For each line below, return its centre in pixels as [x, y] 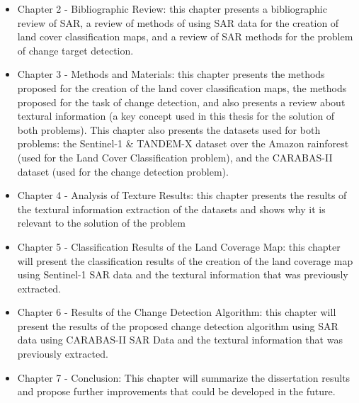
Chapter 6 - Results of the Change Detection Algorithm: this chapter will [177, 312]
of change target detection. [75, 50]
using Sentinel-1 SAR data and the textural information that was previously [183, 274]
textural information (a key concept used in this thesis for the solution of [176, 116]
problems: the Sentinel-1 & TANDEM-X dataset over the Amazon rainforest [183, 143]
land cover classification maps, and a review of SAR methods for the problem [185, 36]
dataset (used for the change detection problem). [123, 171]
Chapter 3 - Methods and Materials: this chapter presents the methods [171, 74]
